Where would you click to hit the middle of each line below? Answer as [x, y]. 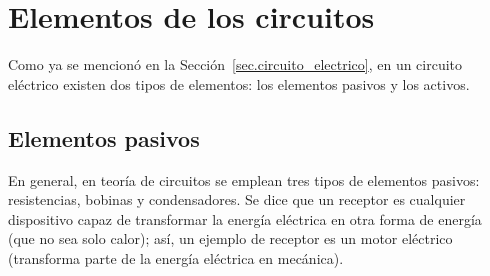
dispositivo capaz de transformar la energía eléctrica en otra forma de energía [245, 218]
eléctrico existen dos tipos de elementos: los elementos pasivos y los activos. [239, 83]
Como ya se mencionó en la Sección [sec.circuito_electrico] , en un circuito [235, 64]
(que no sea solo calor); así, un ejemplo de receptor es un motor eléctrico [230, 238]
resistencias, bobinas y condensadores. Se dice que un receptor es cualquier [237, 199]
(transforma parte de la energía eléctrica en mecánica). [176, 257]
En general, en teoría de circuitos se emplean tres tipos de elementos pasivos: [244, 179]
